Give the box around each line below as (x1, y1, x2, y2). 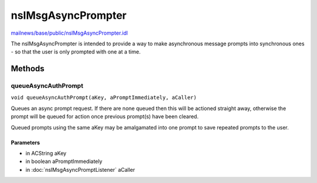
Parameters (11, 139, 41, 146)
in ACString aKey (25, 150, 67, 157)
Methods (11, 64, 45, 74)
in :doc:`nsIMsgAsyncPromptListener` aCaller (25, 166, 135, 173)
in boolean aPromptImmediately (25, 158, 103, 165)
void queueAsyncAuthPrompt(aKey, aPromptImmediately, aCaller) (11, 94, 197, 101)
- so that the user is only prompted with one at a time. (11, 48, 141, 55)
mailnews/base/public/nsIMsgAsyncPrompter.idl (11, 29, 129, 36)
